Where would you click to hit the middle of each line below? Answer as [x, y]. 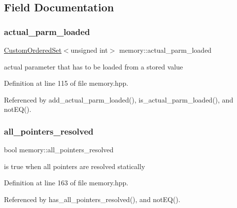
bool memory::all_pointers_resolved [59, 150]
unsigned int [89, 50]
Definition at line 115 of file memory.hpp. [66, 83]
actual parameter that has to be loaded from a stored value [94, 66]
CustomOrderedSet [33, 50]
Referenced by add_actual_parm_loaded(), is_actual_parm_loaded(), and [119, 99]
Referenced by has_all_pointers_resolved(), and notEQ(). [92, 199]
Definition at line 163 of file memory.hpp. [66, 183]
